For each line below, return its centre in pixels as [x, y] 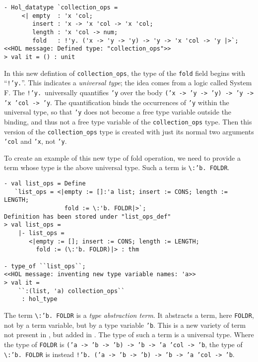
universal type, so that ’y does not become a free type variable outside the [118, 112]
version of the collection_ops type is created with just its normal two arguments [129, 131]
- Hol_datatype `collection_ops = [61, 7]
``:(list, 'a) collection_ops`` [71, 291]
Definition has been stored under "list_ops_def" [88, 216]
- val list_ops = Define [45, 184]
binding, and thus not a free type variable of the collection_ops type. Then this [128, 121]
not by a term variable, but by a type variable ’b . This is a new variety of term [125, 325]
